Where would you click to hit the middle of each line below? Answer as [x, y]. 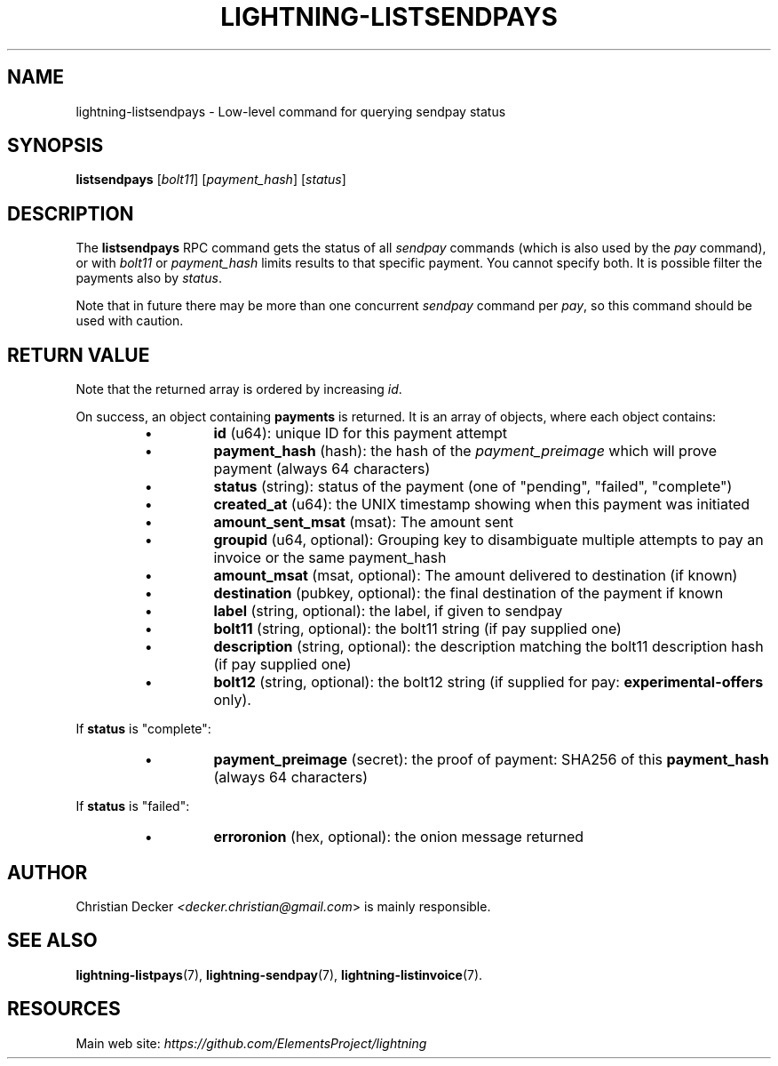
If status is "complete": [143, 729]
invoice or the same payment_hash [330, 558]
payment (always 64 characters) [322, 469]
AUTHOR [48, 872]
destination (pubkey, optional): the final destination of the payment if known [468, 593]
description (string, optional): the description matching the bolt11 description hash [488, 647]
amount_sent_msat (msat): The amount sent [364, 522]
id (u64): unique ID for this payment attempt [361, 433]
